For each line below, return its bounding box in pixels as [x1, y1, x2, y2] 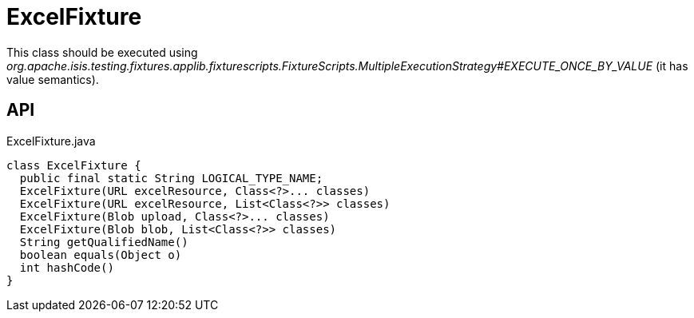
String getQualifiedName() [19, 235, 188, 248]
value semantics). [6, 72, 99, 86]
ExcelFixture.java [6, 133, 96, 148]
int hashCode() [19, 260, 114, 274]
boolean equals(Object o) [19, 248, 182, 261]
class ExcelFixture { [6, 158, 141, 172]
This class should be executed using [6, 45, 198, 59]
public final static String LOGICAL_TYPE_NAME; [19, 171, 323, 185]
